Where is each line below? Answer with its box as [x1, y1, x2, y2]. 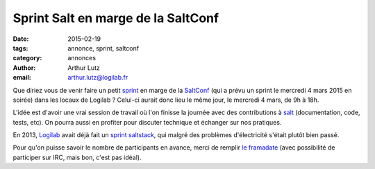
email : [12, 73, 31, 82]
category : [12, 54, 42, 62]
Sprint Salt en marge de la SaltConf [12, 10, 219, 26]
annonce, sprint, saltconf [67, 44, 139, 52]
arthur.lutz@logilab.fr [67, 73, 128, 82]
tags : [12, 44, 28, 52]
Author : [12, 63, 36, 72]
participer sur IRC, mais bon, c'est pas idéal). [12, 153, 142, 161]
